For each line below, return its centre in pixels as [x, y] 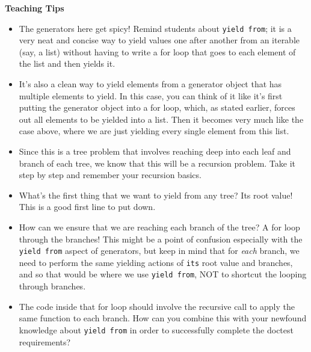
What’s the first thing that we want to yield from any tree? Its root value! [156, 195]
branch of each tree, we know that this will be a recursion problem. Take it [157, 163]
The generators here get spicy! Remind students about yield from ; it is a [155, 28]
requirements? [45, 341]
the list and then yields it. [67, 63]
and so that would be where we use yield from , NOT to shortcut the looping [163, 274]
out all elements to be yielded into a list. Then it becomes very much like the [161, 119]
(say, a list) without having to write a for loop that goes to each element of [157, 51]
